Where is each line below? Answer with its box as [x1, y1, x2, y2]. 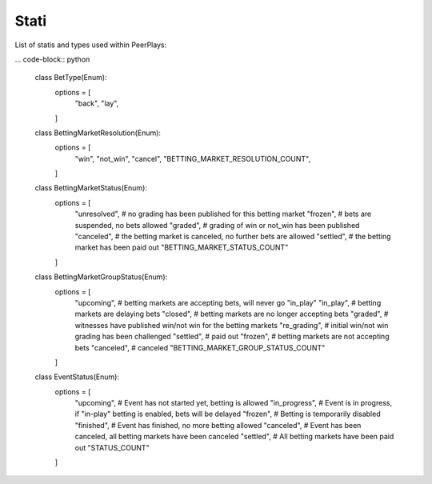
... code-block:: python [14, 54, 90, 64]
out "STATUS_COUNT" [74, 442, 150, 452]
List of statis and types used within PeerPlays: [14, 40, 167, 50]
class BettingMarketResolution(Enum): [34, 128, 162, 138]
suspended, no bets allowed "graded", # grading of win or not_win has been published [74, 220, 360, 230]
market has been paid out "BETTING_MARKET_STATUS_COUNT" [74, 242, 289, 252]
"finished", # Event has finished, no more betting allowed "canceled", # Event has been [74, 420, 362, 430]
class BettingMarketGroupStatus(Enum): [34, 272, 168, 282]
